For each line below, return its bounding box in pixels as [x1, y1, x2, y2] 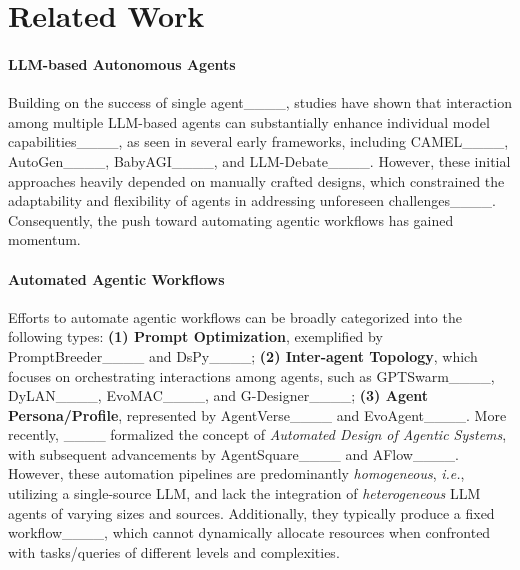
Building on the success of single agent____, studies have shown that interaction [8, 92, 512, 113]
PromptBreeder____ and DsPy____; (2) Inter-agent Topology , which [8, 345, 478, 366]
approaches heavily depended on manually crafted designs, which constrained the [8, 170, 505, 191]
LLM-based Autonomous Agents [8, 53, 236, 74]
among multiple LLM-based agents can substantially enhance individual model [8, 111, 490, 132]
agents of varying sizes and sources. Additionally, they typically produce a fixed [8, 502, 495, 523]
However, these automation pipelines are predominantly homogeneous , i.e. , [8, 463, 465, 484]
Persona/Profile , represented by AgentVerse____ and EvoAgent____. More [8, 404, 507, 425]
